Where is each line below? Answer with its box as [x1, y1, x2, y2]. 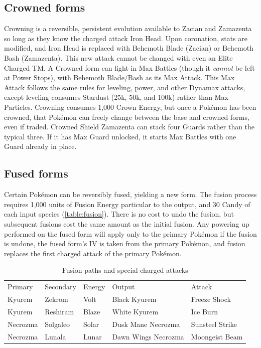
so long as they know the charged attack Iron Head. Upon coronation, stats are [4, 33, 248, 43]
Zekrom [45, 293, 68, 304]
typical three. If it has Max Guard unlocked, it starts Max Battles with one [4, 131, 236, 141]
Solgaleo [45, 318, 70, 329]
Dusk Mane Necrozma [112, 318, 180, 329]
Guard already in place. [4, 141, 77, 151]
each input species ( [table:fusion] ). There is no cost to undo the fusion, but [4, 209, 234, 219]
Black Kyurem [112, 293, 157, 304]
